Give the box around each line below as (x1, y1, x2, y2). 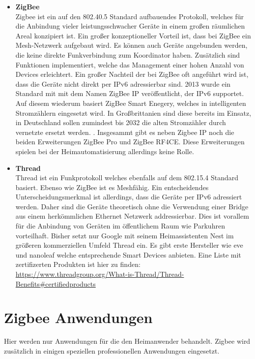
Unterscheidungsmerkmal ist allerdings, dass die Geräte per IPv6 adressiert (15, 192, 242, 202)
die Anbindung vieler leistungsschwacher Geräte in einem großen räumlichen (15, 21, 245, 31)
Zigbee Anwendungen (4, 307, 153, 327)
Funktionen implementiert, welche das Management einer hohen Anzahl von (15, 59, 244, 69)
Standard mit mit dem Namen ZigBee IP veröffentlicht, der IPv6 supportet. (15, 88, 244, 98)
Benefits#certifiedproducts (15, 278, 96, 289)
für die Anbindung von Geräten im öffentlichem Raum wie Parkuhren (15, 221, 225, 231)
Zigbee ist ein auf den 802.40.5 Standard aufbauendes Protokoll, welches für (15, 11, 244, 21)
